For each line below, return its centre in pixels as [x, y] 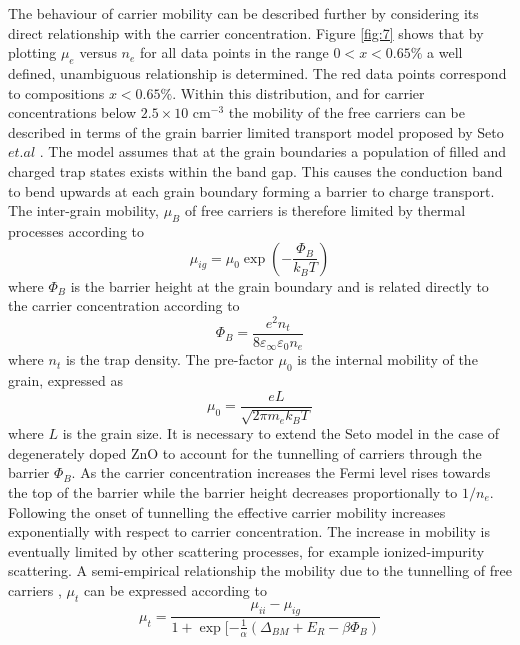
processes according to [76, 230]
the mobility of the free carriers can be [347, 112]
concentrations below [72, 112]
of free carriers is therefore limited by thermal [325, 210]
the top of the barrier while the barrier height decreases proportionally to [233, 491]
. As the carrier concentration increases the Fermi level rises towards [281, 472]
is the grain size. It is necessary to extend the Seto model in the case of [281, 433]
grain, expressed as [66, 380]
